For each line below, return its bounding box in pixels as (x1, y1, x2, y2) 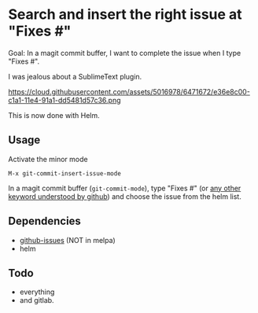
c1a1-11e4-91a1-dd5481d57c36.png (8, 95, 121, 105)
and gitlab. (19, 296, 54, 305)
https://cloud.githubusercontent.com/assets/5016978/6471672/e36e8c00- (8, 87, 250, 96)
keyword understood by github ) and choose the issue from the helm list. (8, 191, 241, 201)
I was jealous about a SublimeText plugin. (8, 72, 142, 81)
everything (19, 287, 55, 296)
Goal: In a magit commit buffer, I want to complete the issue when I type (8, 48, 241, 57)
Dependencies (8, 215, 81, 228)
